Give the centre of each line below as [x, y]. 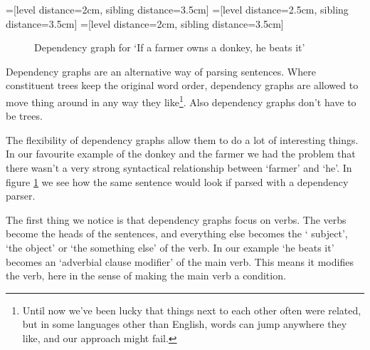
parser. [21, 196]
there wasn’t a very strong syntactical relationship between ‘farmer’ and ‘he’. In [179, 168]
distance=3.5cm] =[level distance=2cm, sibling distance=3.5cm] [145, 23]
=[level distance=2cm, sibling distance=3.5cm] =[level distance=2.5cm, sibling [177, 9]
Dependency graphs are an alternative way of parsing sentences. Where [161, 71]
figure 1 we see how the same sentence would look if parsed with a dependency [177, 181]
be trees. [24, 116]
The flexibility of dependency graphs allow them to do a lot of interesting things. [182, 139]
